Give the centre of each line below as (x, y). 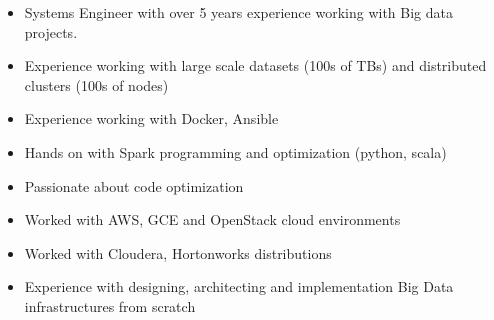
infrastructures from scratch (110, 305)
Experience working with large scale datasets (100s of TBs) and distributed (255, 65)
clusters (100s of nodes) (96, 84)
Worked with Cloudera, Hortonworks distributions (178, 252)
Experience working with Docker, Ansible (151, 118)
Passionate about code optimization (134, 185)
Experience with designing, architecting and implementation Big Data (239, 286)
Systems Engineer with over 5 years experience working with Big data (238, 12)
